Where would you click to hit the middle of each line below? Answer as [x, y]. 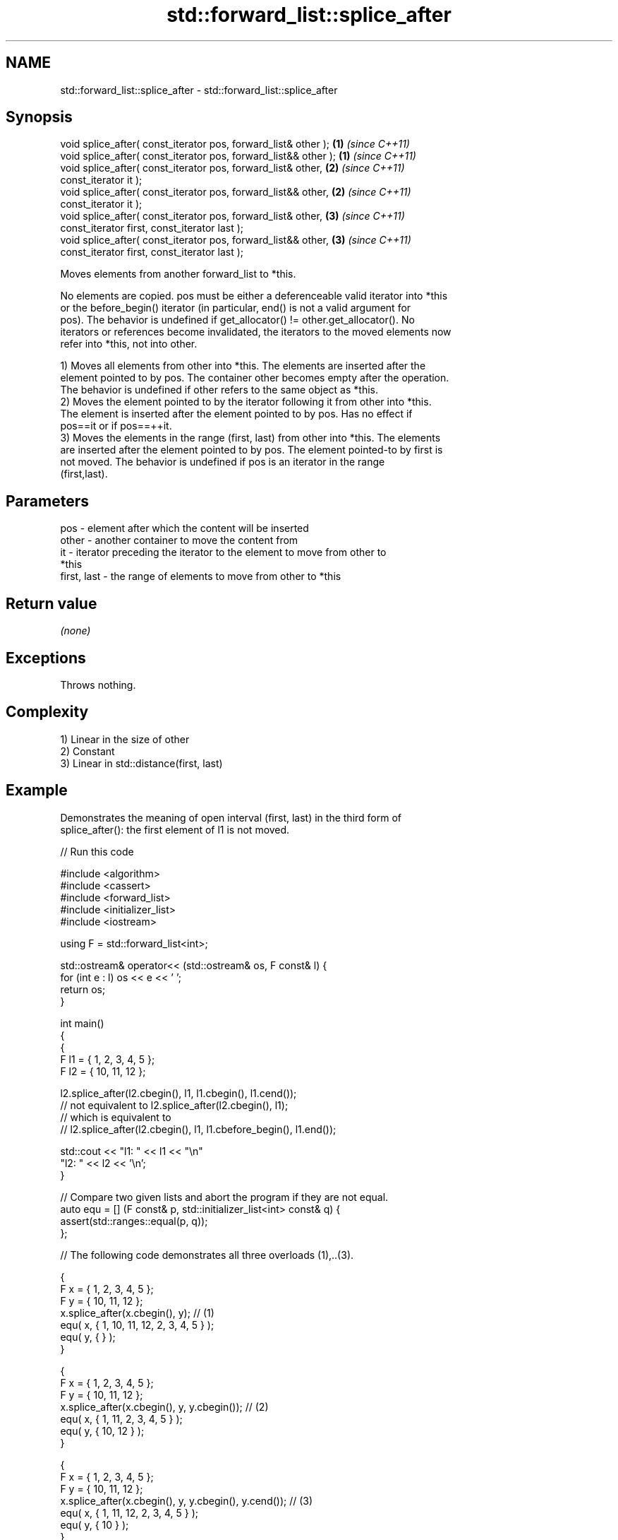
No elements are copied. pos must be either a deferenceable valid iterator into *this [254, 296]
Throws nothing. [98, 685]
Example [37, 790]
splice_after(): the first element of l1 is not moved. [175, 829]
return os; [83, 989]
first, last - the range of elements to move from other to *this [201, 576]
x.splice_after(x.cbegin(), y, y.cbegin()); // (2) [164, 1406]
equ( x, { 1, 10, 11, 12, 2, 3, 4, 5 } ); [137, 1325]
